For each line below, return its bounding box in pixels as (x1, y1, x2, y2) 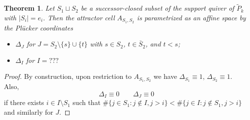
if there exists (4, 97, 44, 107)
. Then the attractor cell (43, 12, 115, 22)
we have (153, 71, 177, 81)
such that (72, 97, 101, 107)
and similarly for (4, 106, 54, 117)
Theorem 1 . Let (4, 3, 55, 13)
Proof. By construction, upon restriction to (4, 71, 132, 81)
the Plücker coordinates (4, 22, 73, 32)
